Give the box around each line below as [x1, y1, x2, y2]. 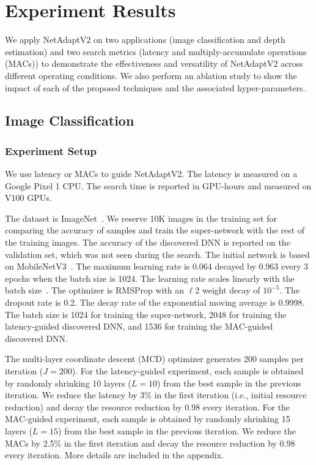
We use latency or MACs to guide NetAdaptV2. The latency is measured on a [5, 167, 298, 180]
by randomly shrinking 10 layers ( [5, 376, 131, 389]
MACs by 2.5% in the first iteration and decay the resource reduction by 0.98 [5, 436, 295, 449]
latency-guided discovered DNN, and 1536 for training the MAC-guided [5, 320, 273, 333]
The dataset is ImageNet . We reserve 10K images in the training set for [5, 211, 277, 224]
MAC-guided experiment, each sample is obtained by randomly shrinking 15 [5, 412, 290, 425]
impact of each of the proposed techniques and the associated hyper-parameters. [5, 81, 306, 94]
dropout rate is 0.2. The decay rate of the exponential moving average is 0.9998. [5, 296, 305, 309]
